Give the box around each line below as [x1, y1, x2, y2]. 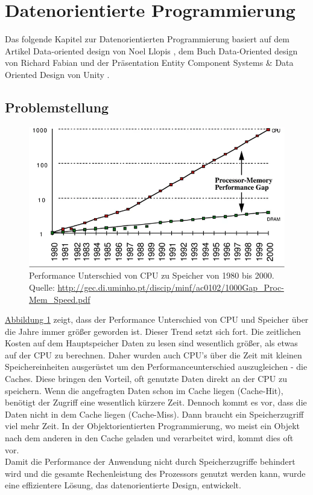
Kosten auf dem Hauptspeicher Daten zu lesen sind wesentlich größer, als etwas [5, 337, 298, 349]
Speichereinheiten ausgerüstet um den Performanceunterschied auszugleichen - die [5, 360, 308, 373]
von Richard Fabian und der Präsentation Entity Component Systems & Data [5, 56, 294, 69]
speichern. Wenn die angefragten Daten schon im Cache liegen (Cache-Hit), [5, 384, 283, 396]
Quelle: [29, 280, 55, 293]
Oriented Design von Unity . [5, 68, 110, 80]
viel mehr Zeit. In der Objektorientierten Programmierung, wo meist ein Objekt [5, 419, 300, 432]
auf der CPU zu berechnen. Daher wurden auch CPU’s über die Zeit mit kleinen [5, 348, 302, 361]
